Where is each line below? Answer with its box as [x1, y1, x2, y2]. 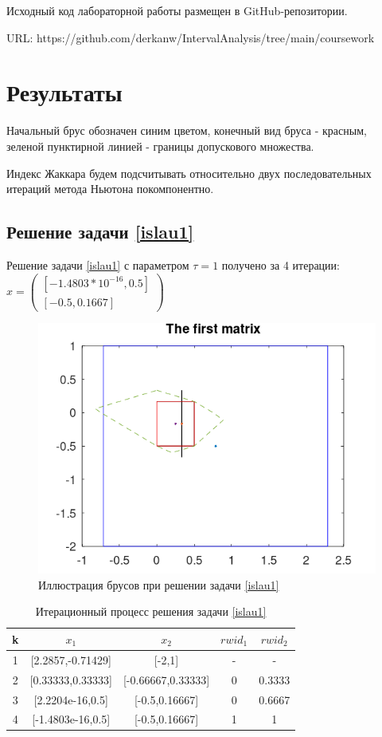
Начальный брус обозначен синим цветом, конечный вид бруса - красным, [6, 122, 367, 139]
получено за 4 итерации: [221, 256, 340, 273]
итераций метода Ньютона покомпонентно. [6, 180, 214, 197]
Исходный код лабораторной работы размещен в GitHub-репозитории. [6, 2, 348, 18]
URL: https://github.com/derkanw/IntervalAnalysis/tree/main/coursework [6, 29, 375, 45]
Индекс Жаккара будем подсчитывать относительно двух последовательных [6, 164, 372, 181]
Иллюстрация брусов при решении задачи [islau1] [38, 576, 279, 593]
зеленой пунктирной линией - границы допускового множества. [6, 137, 314, 154]
